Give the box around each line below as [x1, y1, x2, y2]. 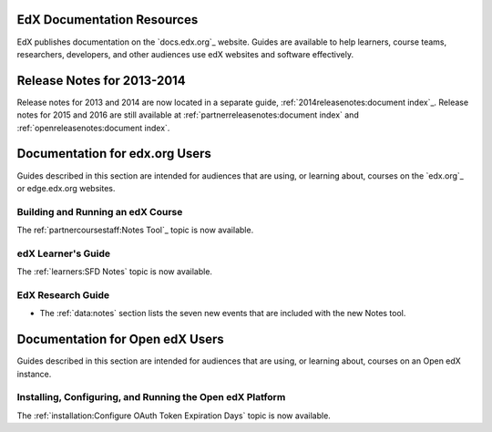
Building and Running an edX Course [16, 205, 183, 218]
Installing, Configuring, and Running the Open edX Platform [16, 391, 286, 404]
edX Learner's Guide [16, 247, 111, 260]
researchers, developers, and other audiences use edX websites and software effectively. [16, 48, 354, 59]
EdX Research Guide [16, 288, 109, 301]
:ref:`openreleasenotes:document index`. [16, 122, 170, 133]
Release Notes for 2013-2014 [16, 73, 186, 88]
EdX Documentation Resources [16, 12, 199, 27]
